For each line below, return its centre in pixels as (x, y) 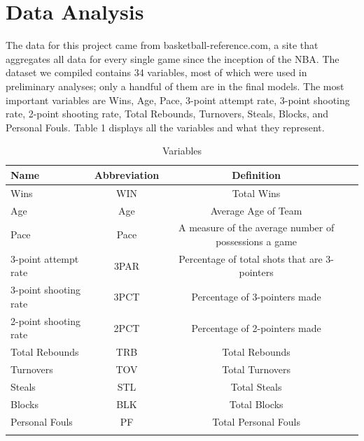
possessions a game (257, 241)
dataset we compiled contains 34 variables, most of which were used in (156, 72)
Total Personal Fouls (257, 421)
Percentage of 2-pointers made (256, 327)
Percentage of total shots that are (251, 258)
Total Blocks (256, 404)
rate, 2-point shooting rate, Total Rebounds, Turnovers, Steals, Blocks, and (167, 114)
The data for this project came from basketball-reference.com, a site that (162, 45)
